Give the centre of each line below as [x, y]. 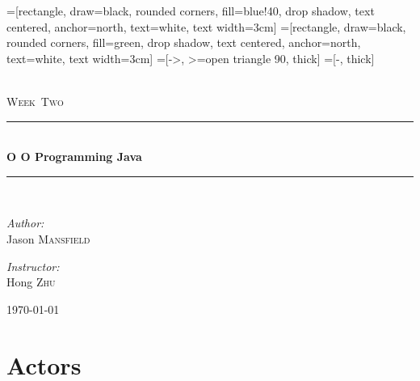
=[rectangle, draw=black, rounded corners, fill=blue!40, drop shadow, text [191, 11]
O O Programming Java [74, 157]
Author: [25, 223]
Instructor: [33, 266]
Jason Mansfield [48, 238]
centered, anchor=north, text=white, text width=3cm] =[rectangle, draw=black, [206, 26]
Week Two [35, 101]
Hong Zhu [31, 282]
